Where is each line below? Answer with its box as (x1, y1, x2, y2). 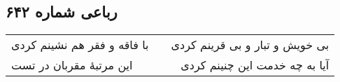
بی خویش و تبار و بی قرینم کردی (171, 36, 330, 53)
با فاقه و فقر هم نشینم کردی (11, 36, 149, 53)
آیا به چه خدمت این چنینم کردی (180, 57, 330, 74)
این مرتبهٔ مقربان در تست (11, 57, 133, 74)
